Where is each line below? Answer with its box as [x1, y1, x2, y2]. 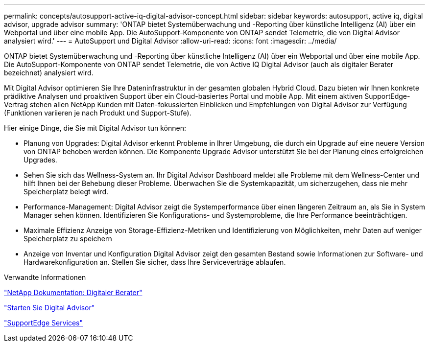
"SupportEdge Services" [4, 319, 83, 327]
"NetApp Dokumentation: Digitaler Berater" [4, 288, 143, 297]
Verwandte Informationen [4, 273, 86, 281]
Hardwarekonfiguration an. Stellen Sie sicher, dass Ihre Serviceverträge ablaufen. [24, 258, 286, 266]
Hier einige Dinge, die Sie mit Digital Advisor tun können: [4, 124, 186, 132]
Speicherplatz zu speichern [24, 234, 112, 243]
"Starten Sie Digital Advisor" [4, 303, 95, 312]
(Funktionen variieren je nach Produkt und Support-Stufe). [4, 109, 191, 117]
